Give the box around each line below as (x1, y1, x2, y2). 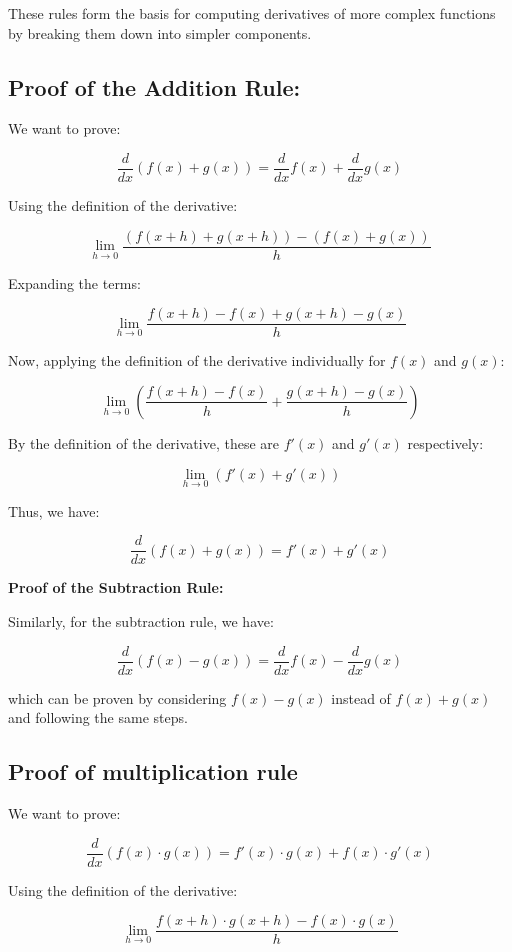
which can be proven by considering (8, 687, 227, 708)
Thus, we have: (8, 500, 100, 521)
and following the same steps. (8, 707, 188, 728)
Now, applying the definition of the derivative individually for (8, 350, 386, 371)
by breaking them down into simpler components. (8, 22, 312, 43)
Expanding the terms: (8, 272, 141, 293)
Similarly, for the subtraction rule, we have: (8, 611, 274, 632)
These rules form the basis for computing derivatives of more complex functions (8, 3, 496, 23)
